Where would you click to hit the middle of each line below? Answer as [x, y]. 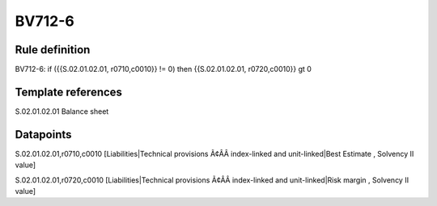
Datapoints [43, 135]
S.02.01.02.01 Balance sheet [62, 111]
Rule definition [53, 50]
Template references [69, 92]
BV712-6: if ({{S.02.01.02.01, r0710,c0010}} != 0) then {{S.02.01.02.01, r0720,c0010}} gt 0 [163, 69]
